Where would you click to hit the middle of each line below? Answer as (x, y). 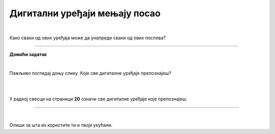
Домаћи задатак (28, 55)
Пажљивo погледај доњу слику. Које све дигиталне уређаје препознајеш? (90, 73)
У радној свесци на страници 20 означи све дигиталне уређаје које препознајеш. (99, 99)
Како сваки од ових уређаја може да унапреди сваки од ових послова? (88, 38)
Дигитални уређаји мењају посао (85, 13)
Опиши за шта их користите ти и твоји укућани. (61, 125)
